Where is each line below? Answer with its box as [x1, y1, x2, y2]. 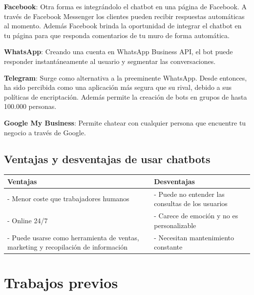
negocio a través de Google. [4, 127, 86, 137]
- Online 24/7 [7, 215, 48, 225]
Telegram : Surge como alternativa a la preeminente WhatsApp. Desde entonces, [4, 72, 247, 83]
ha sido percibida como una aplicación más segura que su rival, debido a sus [4, 82, 232, 92]
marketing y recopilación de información [7, 242, 127, 252]
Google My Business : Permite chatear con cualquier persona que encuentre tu [4, 117, 246, 127]
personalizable [154, 220, 196, 230]
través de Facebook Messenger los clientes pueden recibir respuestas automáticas [4, 11, 245, 21]
